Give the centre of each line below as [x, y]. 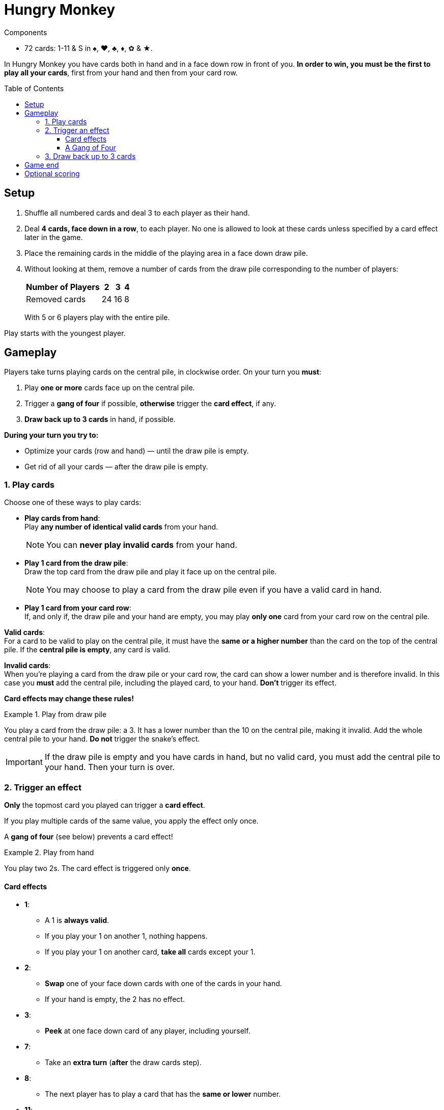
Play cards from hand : [62, 518]
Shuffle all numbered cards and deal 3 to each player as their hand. [137, 213]
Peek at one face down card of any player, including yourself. [148, 1031]
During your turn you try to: [51, 435]
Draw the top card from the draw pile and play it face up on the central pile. [151, 572]
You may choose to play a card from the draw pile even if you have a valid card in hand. [214, 590]
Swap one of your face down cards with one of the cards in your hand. [163, 984]
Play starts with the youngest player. [65, 333]
